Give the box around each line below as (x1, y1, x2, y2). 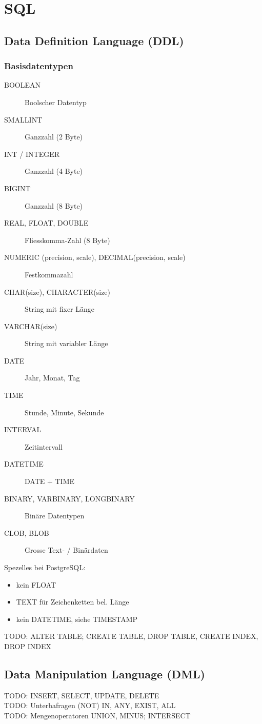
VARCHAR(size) (4, 320, 57, 331)
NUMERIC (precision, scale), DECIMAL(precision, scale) (4, 252, 186, 263)
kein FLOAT (16, 579, 56, 590)
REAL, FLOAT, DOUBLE (4, 217, 89, 228)
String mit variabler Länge (25, 338, 108, 349)
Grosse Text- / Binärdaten (25, 545, 108, 555)
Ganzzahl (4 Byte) (25, 166, 83, 176)
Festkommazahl (25, 269, 73, 279)
